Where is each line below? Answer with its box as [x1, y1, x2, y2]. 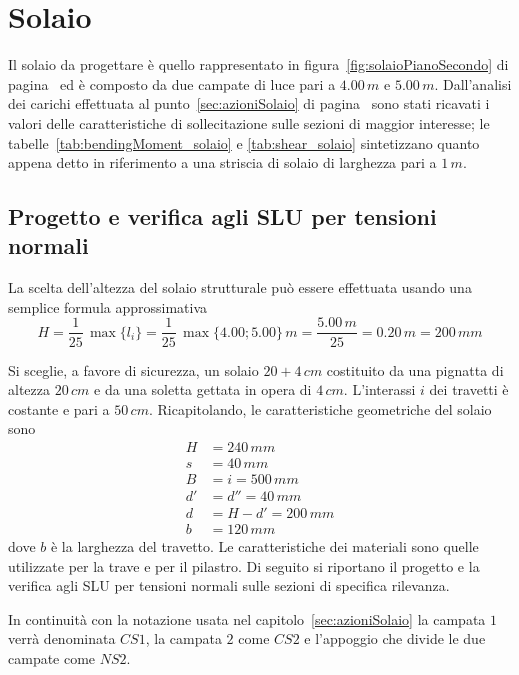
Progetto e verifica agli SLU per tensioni [8, 201, 437, 232]
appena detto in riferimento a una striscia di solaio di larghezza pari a [8, 152, 437, 173]
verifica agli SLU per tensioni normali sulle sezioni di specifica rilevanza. [8, 575, 450, 596]
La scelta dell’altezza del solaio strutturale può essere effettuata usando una [8, 277, 472, 298]
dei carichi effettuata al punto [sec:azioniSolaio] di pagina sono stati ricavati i [8, 93, 490, 114]
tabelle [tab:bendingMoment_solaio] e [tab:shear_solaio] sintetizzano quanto [8, 132, 480, 153]
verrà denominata [8, 628, 116, 649]
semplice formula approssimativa [8, 296, 208, 317]
